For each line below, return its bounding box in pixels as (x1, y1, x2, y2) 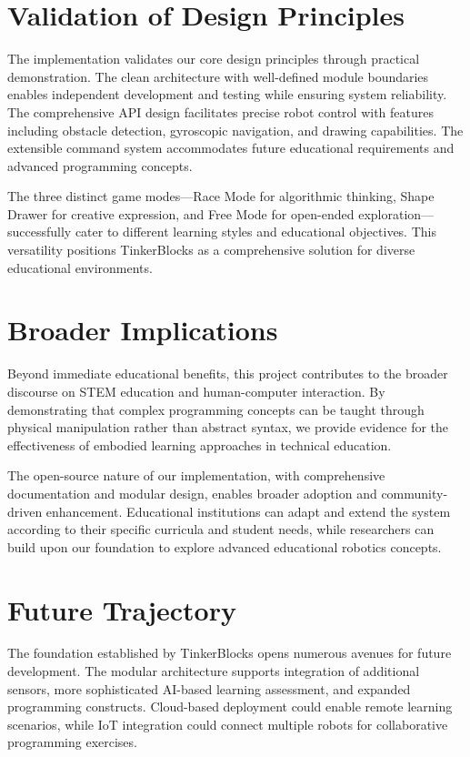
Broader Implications (7, 311, 278, 348)
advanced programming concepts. (7, 156, 193, 175)
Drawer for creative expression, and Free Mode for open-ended (7, 204, 355, 223)
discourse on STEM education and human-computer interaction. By (7, 381, 385, 400)
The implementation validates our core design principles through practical (7, 49, 420, 68)
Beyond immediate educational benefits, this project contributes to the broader (7, 364, 448, 383)
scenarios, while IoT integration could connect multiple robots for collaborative (7, 714, 448, 733)
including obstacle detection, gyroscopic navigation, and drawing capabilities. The (7, 120, 464, 139)
